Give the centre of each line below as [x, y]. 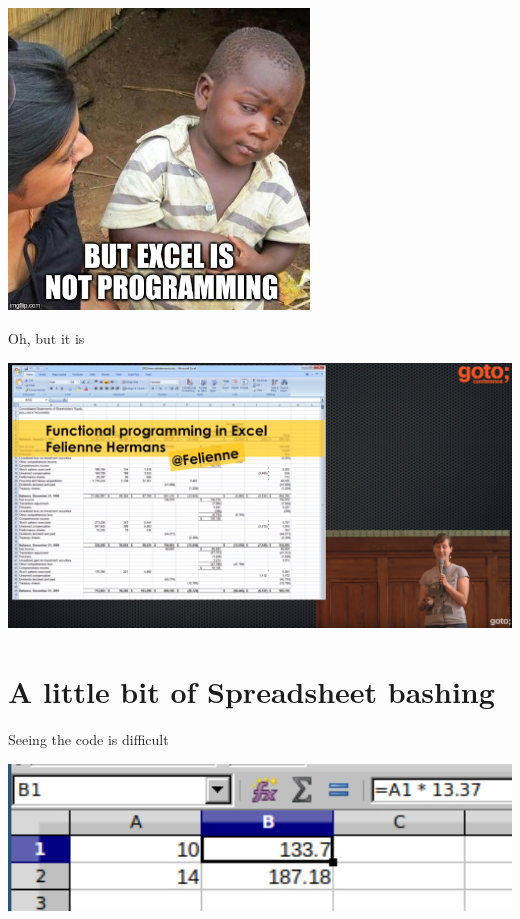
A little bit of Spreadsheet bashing [251, 691]
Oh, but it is [46, 337]
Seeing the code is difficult [88, 739]
